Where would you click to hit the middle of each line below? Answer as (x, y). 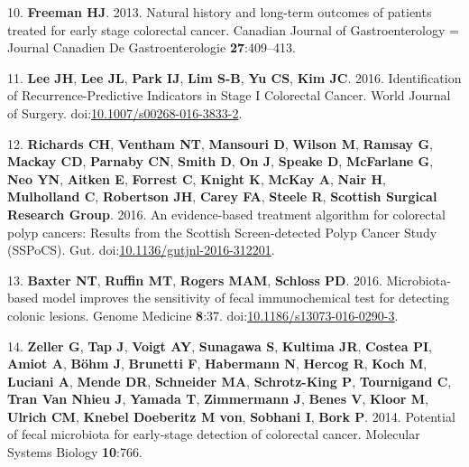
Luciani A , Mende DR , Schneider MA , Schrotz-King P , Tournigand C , (230, 381)
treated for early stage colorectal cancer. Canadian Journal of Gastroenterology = (233, 29)
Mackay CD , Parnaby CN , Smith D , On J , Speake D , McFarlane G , (221, 161)
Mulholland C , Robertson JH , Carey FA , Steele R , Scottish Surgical (222, 196)
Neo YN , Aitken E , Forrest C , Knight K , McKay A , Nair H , (197, 178)
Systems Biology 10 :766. (75, 452)
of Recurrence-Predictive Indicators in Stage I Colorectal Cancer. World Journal (229, 95)
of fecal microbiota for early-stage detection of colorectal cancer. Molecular (214, 434)
